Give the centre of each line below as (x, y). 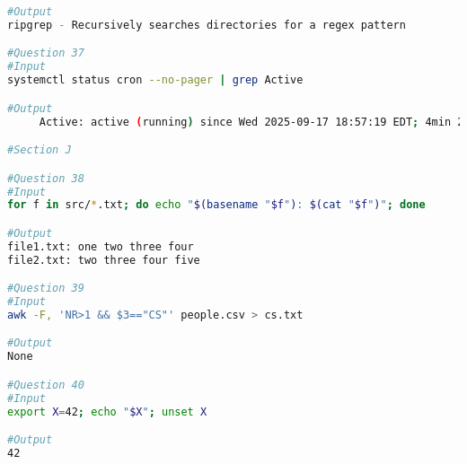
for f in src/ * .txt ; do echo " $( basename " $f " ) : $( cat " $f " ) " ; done (216, 205)
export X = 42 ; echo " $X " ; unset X (107, 411)
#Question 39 (46, 289)
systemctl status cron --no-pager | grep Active (155, 80)
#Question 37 (46, 53)
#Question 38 (46, 178)
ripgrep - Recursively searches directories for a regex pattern (207, 25)
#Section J (40, 150)
